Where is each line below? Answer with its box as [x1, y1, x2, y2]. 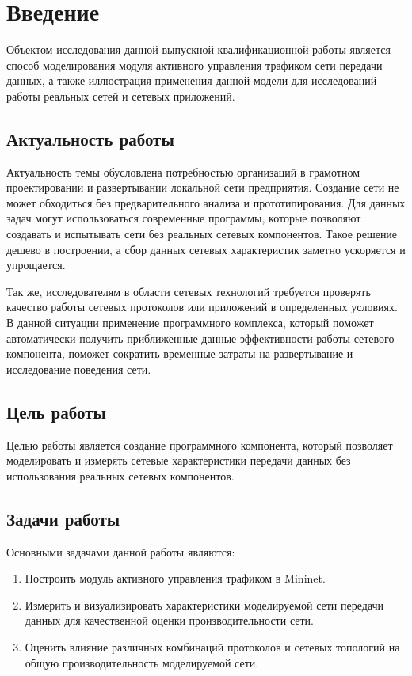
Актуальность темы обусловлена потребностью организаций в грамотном [6, 163, 360, 180]
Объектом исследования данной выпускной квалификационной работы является [6, 41, 391, 58]
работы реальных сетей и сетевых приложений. [6, 87, 235, 104]
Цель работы [6, 399, 106, 423]
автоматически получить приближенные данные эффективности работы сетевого [6, 329, 395, 346]
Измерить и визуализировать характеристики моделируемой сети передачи [25, 596, 384, 613]
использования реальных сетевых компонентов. [6, 467, 235, 484]
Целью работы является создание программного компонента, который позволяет [6, 436, 393, 453]
